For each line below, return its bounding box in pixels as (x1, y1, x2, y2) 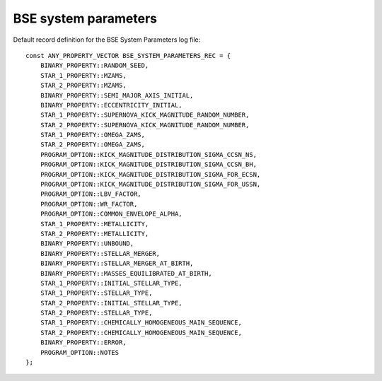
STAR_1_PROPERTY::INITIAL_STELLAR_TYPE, (40, 279, 183, 287)
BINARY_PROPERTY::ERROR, (40, 339, 127, 346)
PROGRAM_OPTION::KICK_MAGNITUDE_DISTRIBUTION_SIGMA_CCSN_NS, (40, 151, 257, 158)
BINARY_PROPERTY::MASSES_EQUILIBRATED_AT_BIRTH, (40, 269, 212, 277)
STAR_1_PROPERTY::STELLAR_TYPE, (40, 289, 153, 297)
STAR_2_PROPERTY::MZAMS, (40, 81, 127, 90)
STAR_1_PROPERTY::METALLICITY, (40, 220, 149, 228)
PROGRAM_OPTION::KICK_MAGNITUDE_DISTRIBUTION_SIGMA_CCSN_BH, (40, 160, 257, 169)
